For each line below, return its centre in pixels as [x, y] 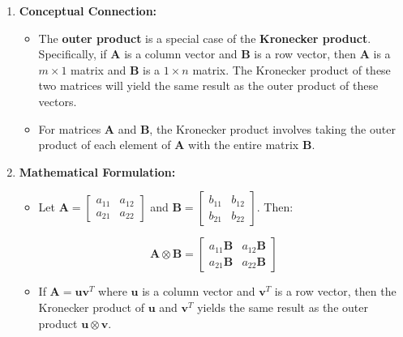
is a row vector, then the [335, 291]
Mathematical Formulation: [97, 171]
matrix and [99, 69]
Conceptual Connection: [88, 11]
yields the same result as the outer [283, 307]
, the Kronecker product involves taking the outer [272, 128]
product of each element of [105, 145]
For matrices [70, 128]
